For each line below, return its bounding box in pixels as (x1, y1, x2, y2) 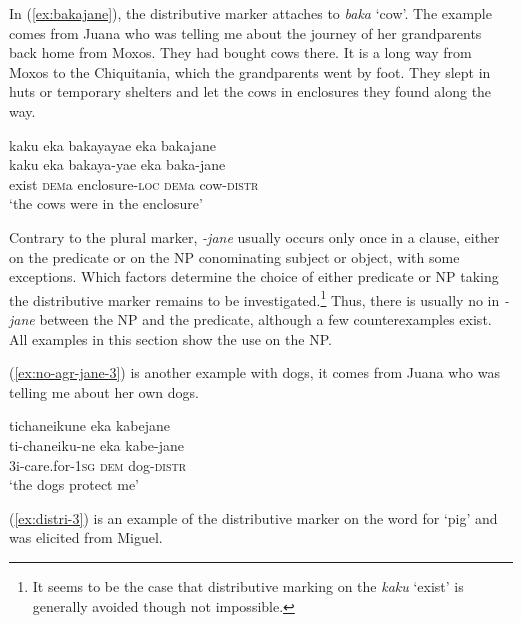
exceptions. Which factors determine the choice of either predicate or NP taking (9, 266, 499, 287)
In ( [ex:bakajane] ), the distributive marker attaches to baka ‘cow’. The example (9, 3, 492, 23)
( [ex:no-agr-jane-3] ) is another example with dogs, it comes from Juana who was (9, 362, 500, 383)
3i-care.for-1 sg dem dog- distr (9, 454, 187, 475)
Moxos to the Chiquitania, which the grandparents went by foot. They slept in (9, 61, 491, 82)
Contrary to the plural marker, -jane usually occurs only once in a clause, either (9, 226, 500, 247)
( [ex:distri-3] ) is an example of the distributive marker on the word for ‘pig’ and (9, 507, 498, 528)
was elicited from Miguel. (9, 527, 163, 548)
